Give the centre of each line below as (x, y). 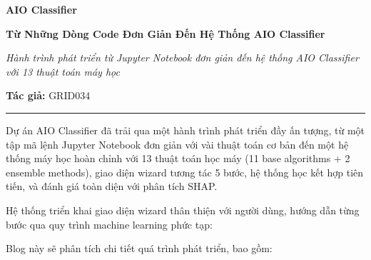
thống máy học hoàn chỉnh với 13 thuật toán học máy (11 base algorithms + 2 (178, 158)
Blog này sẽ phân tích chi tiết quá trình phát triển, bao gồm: (139, 248)
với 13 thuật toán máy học (63, 71)
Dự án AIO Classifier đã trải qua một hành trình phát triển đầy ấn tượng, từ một (185, 130)
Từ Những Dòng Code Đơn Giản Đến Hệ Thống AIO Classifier (166, 33)
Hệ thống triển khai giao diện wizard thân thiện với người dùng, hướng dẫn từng (183, 210)
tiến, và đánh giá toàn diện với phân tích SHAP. (112, 186)
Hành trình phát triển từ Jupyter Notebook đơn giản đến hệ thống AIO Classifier (182, 57)
